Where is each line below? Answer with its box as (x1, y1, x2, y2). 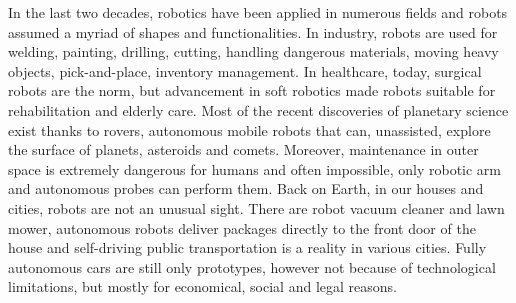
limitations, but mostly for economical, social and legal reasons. (8, 276, 397, 297)
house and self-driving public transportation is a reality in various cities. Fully (8, 237, 487, 258)
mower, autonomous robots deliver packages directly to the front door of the (8, 217, 476, 238)
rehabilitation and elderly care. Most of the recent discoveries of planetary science (8, 99, 509, 120)
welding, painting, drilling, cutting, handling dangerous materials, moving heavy (8, 41, 499, 62)
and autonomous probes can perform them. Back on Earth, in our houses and (8, 178, 484, 199)
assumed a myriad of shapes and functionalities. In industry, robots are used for (8, 21, 498, 42)
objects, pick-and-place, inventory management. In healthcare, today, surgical (8, 60, 482, 81)
